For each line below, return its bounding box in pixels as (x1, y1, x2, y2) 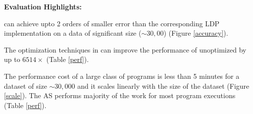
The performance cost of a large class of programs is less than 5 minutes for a (4, 70, 240, 81)
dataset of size (4, 80, 47, 91)
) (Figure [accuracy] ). (163, 28, 228, 38)
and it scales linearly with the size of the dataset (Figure (77, 80, 250, 91)
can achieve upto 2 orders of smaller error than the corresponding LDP (4, 18, 220, 28)
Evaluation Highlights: (4, 1, 82, 11)
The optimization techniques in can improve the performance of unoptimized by (4, 44, 247, 55)
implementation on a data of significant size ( (4, 28, 142, 38)
